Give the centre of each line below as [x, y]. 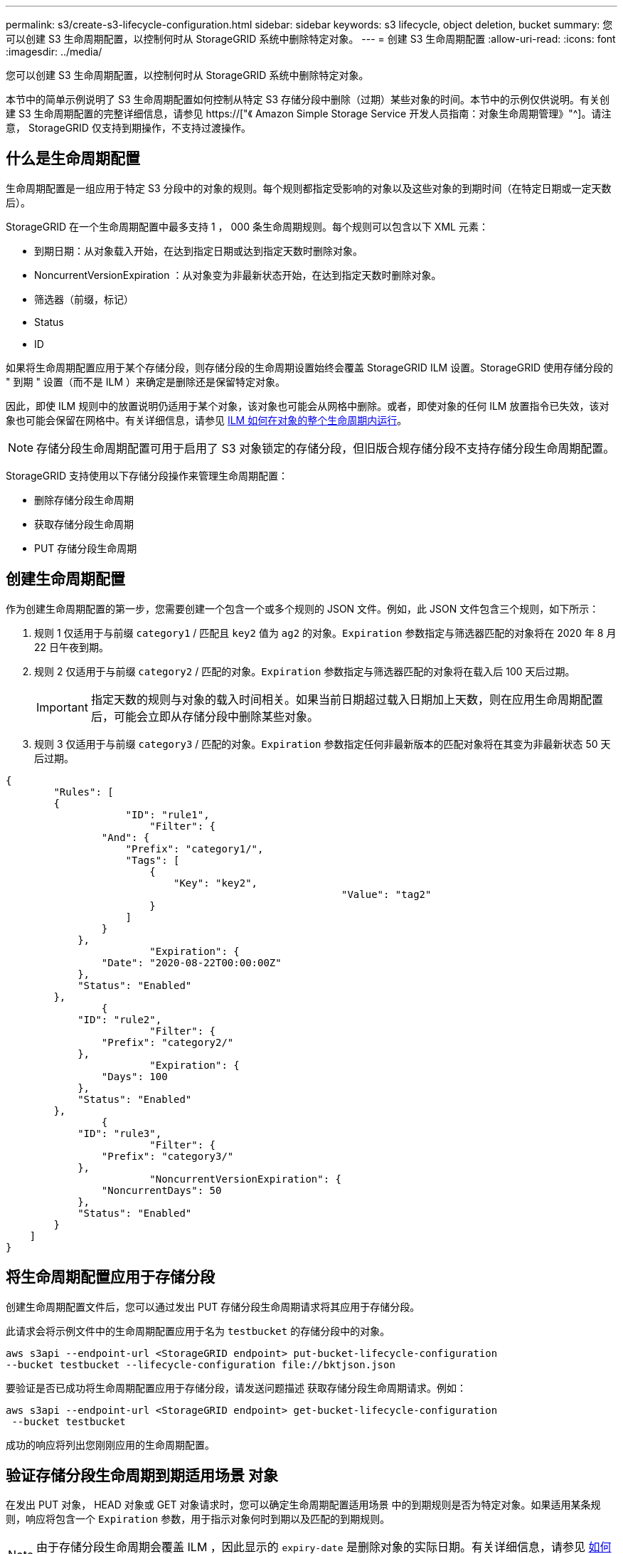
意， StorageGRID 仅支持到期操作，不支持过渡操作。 [128, 128]
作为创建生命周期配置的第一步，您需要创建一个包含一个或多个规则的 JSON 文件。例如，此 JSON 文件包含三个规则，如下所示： [303, 608]
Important [62, 707]
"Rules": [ [84, 792]
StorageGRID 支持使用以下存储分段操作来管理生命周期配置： [147, 475]
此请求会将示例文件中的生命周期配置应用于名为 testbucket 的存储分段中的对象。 [198, 1331]
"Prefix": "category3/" [167, 1156]
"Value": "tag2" [387, 894]
